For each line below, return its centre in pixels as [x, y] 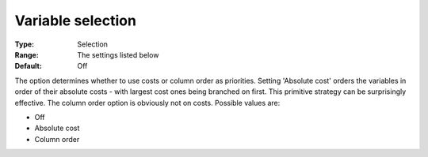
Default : [29, 66]
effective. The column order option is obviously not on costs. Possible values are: [147, 103]
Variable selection [75, 21]
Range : [27, 54]
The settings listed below [118, 54]
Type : [25, 44]
